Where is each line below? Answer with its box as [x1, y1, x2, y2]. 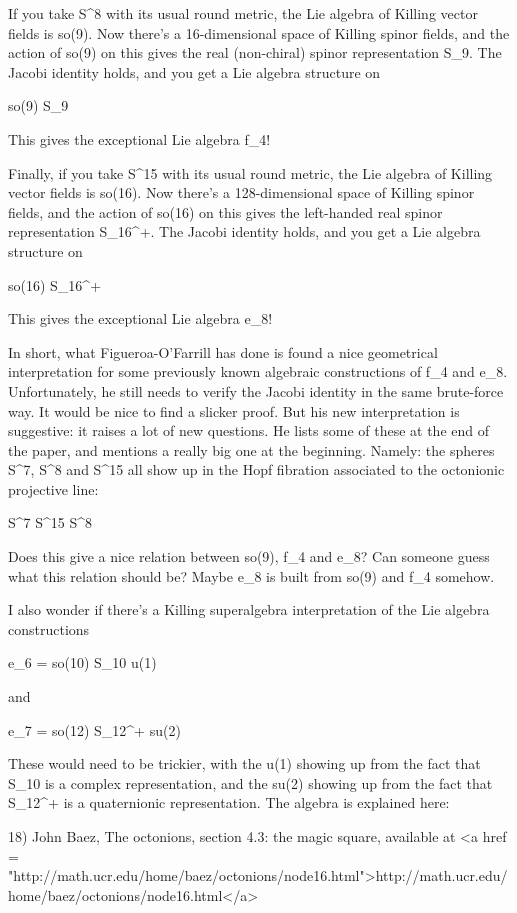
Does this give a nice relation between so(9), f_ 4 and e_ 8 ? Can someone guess [8, 546, 490, 567]
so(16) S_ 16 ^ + [8, 274, 102, 295]
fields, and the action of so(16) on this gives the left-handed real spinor [8, 201, 443, 222]
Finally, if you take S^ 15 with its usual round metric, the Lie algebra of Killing [8, 162, 493, 183]
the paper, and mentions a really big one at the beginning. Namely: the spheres [8, 439, 495, 460]
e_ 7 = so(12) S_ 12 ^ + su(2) [8, 719, 181, 740]
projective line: [8, 478, 99, 499]
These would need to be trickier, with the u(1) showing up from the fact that [8, 753, 481, 774]
